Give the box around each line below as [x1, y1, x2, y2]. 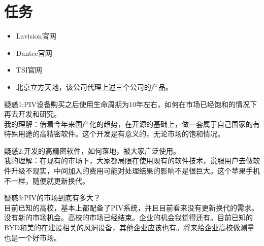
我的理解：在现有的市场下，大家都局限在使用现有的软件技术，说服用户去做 [4, 155, 253, 166]
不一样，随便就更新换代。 [4, 175, 89, 186]
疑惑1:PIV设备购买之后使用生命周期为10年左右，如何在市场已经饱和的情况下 [4, 98, 257, 109]
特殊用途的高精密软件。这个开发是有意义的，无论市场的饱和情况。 [4, 128, 224, 139]
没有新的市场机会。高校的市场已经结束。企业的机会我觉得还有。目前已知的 [4, 212, 253, 223]
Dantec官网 [16, 47, 52, 58]
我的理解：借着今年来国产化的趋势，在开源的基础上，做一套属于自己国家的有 [4, 118, 260, 129]
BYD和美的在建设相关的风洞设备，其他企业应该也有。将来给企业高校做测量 [4, 222, 255, 233]
